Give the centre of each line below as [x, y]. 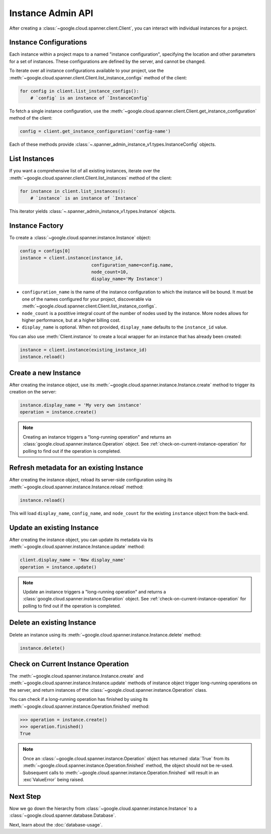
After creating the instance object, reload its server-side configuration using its [91, 480]
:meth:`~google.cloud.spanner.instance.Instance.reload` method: [77, 487]
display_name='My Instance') [127, 279]
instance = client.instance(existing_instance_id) [84, 350]
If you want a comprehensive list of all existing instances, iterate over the [85, 171]
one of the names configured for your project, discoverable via [87, 299]
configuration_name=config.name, [132, 265]
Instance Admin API [51, 13]
